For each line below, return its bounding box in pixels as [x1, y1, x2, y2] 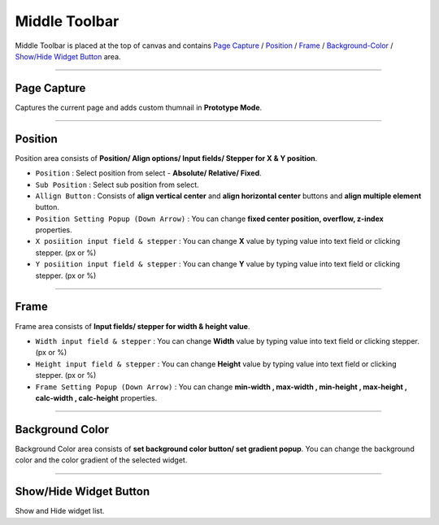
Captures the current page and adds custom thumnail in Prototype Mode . [15, 102, 263, 112]
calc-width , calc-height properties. [35, 393, 158, 402]
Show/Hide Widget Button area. [15, 51, 121, 61]
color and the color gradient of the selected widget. [15, 455, 188, 465]
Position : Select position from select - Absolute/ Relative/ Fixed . [35, 168, 262, 178]
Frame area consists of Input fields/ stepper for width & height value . [15, 321, 250, 331]
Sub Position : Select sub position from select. [35, 180, 199, 189]
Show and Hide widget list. [15, 506, 105, 516]
